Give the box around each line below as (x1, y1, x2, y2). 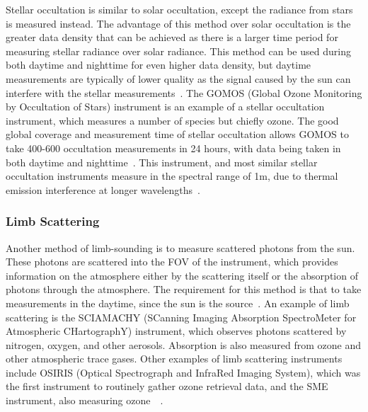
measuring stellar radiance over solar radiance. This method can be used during (6, 43, 351, 58)
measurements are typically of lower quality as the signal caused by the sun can (6, 71, 351, 86)
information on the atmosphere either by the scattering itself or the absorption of (6, 268, 358, 282)
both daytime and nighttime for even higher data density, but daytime (6, 57, 311, 72)
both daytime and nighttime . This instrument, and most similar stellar (6, 154, 318, 169)
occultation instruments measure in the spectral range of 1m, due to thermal (6, 168, 338, 183)
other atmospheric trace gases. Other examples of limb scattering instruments (6, 351, 343, 366)
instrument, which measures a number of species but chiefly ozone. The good (6, 113, 339, 127)
